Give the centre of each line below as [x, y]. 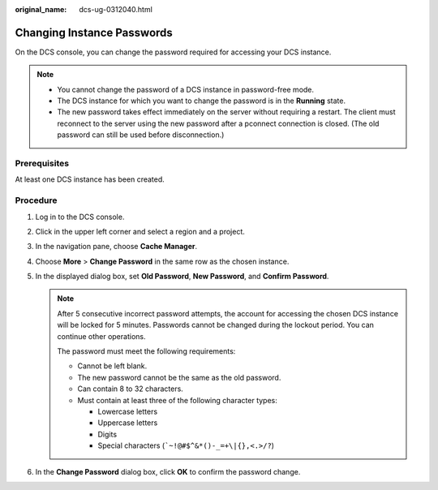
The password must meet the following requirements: [146, 351]
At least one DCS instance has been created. [90, 179]
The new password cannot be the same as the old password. [179, 377]
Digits [107, 434]
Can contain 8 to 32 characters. [131, 389]
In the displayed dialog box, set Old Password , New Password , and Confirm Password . [182, 277]
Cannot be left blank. [112, 366]
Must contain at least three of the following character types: [177, 400]
